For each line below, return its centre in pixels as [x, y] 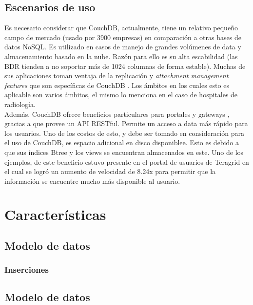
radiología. [20, 104]
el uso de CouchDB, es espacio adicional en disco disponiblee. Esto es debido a [122, 142]
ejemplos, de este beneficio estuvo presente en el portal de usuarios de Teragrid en [127, 162]
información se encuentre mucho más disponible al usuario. [92, 181]
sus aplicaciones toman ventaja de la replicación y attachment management [117, 76]
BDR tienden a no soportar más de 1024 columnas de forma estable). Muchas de [125, 66]
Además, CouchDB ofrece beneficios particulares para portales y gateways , [117, 114]
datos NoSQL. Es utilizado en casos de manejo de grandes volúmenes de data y [123, 47]
